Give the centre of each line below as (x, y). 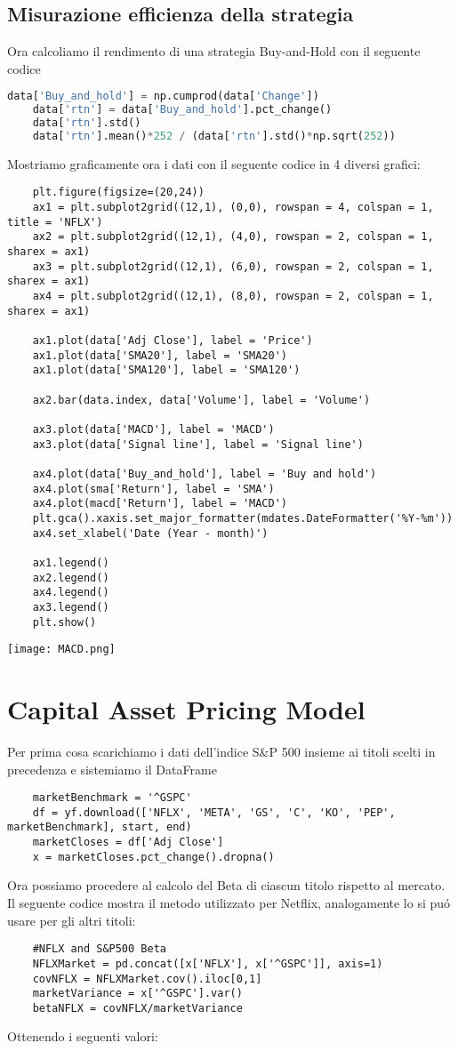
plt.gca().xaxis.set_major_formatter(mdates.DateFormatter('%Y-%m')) (243, 518)
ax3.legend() (71, 607)
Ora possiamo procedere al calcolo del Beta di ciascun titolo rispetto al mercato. (226, 885)
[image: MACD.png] (61, 650)
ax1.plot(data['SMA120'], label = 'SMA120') (166, 370)
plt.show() (64, 622)
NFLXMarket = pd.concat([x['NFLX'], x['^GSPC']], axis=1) (208, 963)
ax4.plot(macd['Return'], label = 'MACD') (160, 504)
